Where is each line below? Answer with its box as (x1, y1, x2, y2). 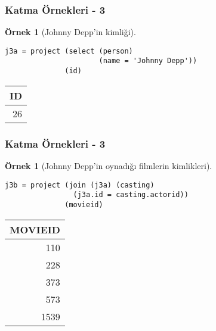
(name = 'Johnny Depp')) (98, 57, 198, 65)
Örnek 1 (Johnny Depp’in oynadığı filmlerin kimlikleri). (5, 160, 212, 171)
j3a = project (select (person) (5, 46, 133, 55)
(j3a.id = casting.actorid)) (73, 191, 189, 199)
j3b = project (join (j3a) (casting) (5, 180, 155, 189)
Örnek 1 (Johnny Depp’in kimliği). (5, 26, 136, 38)
